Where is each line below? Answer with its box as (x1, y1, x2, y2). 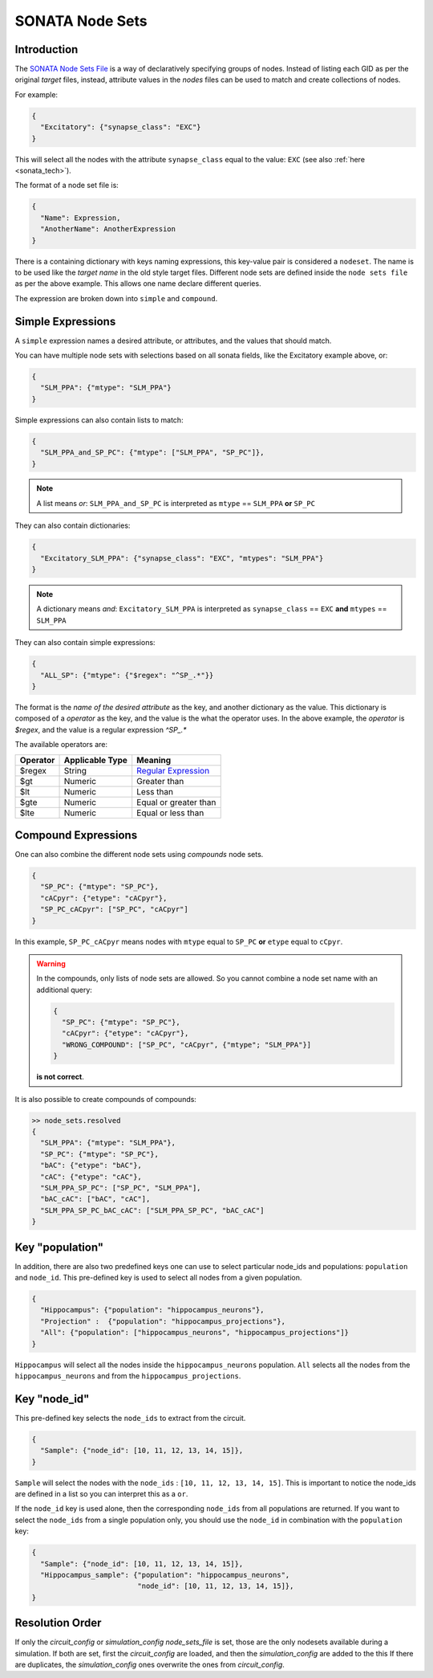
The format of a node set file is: (14, 181, 119, 190)
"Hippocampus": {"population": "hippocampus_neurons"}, (40, 1305, 265, 1315)
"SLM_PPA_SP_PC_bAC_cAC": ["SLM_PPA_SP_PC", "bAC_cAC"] (40, 1206, 265, 1215)
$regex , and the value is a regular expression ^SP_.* (14, 725, 188, 734)
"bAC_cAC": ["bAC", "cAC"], (40, 1194, 151, 1204)
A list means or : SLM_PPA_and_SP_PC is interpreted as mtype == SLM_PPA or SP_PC (36, 498, 316, 508)
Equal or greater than (136, 796, 216, 807)
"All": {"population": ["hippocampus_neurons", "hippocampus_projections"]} (40, 1328, 349, 1337)
